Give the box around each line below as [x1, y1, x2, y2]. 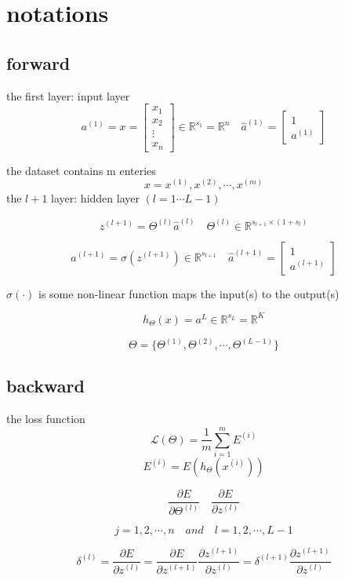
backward [6, 374, 85, 398]
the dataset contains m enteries [6, 162, 156, 178]
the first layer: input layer [6, 87, 130, 104]
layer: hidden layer [51, 190, 140, 206]
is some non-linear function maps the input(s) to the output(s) [38, 285, 340, 301]
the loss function [6, 410, 85, 427]
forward [6, 50, 71, 75]
